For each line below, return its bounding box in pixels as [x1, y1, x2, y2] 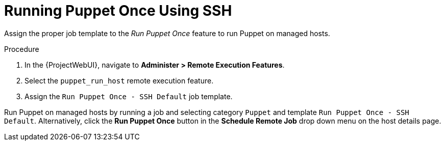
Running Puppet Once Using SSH [4, 2, 232, 19]
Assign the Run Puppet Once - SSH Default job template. [24, 92, 233, 101]
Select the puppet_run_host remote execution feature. [24, 76, 214, 85]
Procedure [4, 44, 39, 53]
